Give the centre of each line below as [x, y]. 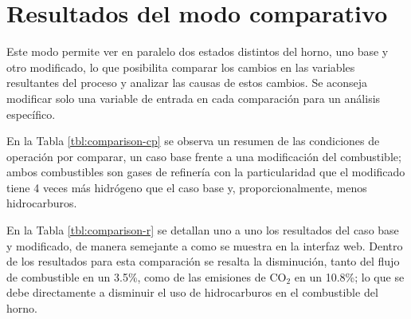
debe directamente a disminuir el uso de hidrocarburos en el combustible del [192, 292]
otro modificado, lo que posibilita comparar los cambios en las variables [181, 67]
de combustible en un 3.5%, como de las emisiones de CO [147, 276]
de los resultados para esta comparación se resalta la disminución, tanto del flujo [203, 261]
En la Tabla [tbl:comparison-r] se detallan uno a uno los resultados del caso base [203, 230]
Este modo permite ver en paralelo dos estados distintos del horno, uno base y [198, 51]
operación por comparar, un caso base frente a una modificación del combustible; [204, 156]
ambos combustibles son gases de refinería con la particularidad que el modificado [206, 172]
